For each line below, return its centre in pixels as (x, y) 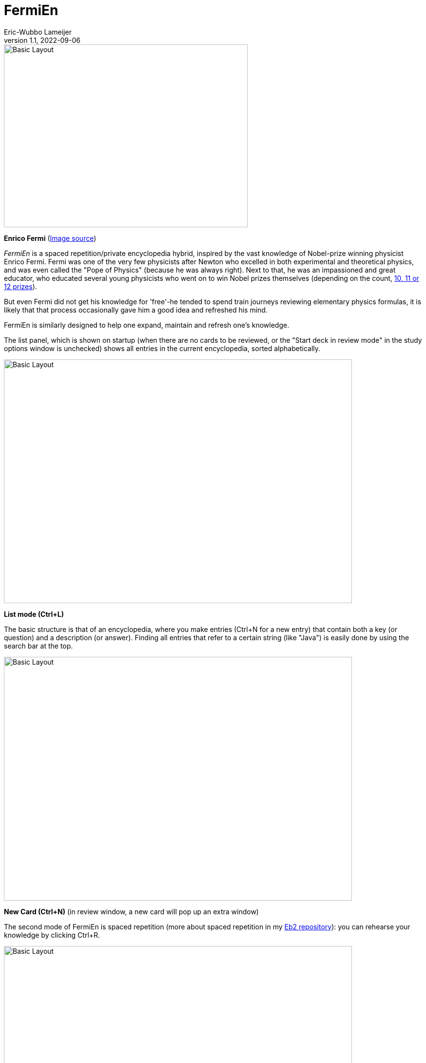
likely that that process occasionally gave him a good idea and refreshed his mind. (136, 310)
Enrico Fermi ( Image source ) (50, 238)
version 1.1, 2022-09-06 (42, 40)
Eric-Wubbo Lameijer (38, 32)
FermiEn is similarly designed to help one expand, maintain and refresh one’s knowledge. (147, 325)
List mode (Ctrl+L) (34, 614)
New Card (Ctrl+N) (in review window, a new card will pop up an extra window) (131, 911)
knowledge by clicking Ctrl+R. (52, 935)
